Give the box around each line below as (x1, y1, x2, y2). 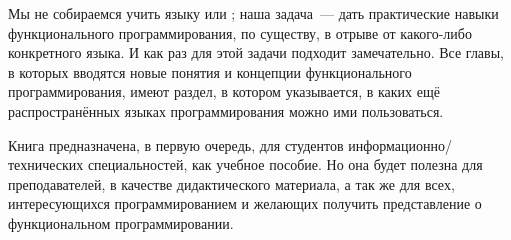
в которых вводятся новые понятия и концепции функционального (8, 61, 412, 82)
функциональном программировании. (8, 212, 234, 233)
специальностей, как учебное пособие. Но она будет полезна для (87, 154, 483, 175)
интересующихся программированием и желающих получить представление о (8, 193, 482, 214)
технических (8, 154, 84, 175)
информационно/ (348, 134, 452, 155)
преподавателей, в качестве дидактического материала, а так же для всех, (8, 173, 455, 194)
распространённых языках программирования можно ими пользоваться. (8, 100, 444, 121)
